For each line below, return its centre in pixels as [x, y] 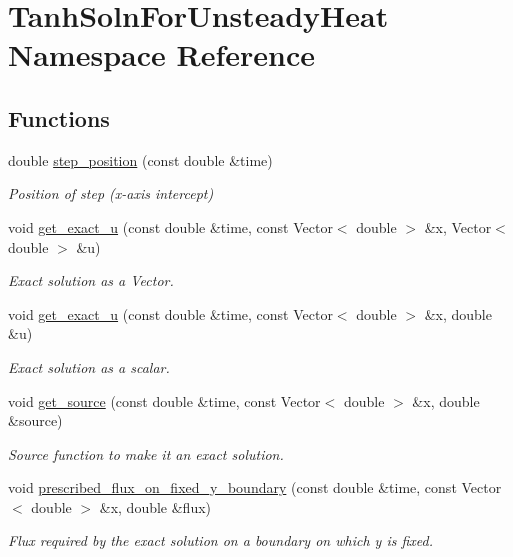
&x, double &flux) [155, 506]
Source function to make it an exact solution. [146, 453]
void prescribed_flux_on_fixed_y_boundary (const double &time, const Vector [255, 487]
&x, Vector [458, 226]
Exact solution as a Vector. [91, 280]
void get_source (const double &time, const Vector [164, 400]
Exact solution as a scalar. [89, 366]
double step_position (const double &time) [140, 159]
